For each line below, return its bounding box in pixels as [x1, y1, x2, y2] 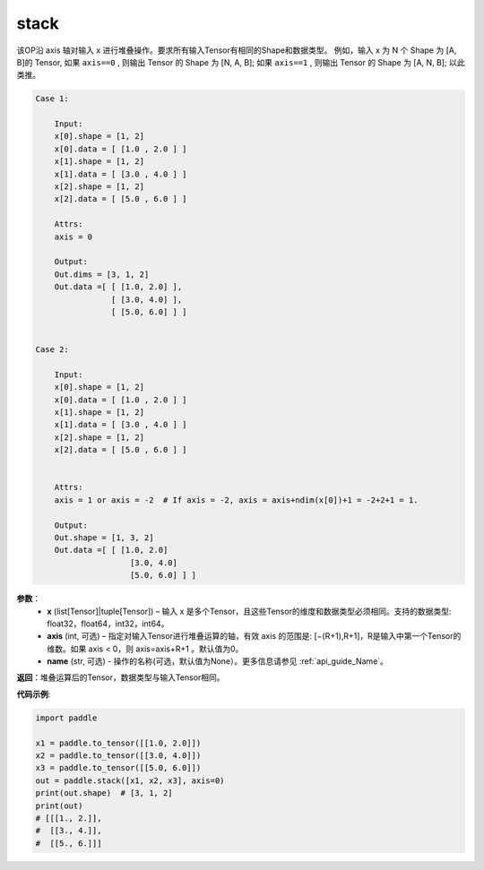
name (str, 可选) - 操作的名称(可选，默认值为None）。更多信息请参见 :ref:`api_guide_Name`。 [47, 656, 389, 667]
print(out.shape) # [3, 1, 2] [35, 788, 174, 798]
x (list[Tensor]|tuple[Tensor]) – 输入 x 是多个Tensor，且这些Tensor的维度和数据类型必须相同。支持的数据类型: [47, 606, 452, 616]
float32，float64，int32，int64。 [47, 618, 169, 629]
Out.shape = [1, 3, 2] [54, 532, 154, 542]
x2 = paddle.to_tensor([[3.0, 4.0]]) [35, 751, 202, 761]
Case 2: [35, 345, 69, 355]
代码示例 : [16, 688, 51, 699]
